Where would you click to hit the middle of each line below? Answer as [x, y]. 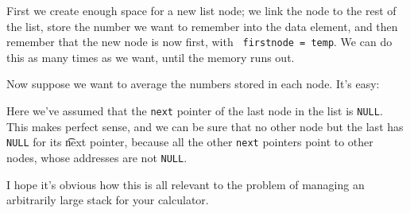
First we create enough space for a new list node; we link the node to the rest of [201, 10]
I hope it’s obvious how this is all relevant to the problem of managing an [186, 184]
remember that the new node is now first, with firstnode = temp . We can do [199, 42]
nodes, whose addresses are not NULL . [97, 157]
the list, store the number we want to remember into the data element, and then [202, 26]
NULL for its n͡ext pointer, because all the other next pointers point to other [190, 142]
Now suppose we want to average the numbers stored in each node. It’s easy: [193, 84]
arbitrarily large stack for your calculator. [108, 200]
